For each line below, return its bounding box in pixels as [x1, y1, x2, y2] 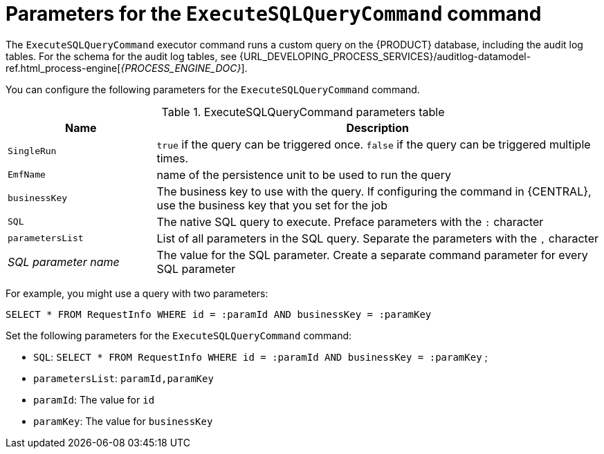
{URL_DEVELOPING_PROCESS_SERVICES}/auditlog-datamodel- [239, 50, 531, 62]
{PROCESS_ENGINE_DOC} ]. [120, 62, 248, 74]
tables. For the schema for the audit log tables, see [6, 50, 237, 62]
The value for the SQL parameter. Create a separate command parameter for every [156, 247, 588, 262]
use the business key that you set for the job [156, 198, 387, 212]
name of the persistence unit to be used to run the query [156, 167, 451, 182]
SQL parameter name [8, 254, 120, 269]
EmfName [8, 169, 46, 180]
